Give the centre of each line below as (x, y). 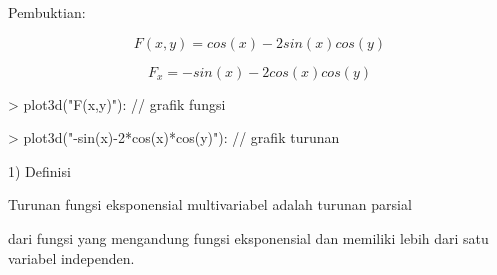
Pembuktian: (47, 12)
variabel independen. (71, 257)
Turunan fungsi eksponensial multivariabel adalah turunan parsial (210, 204)
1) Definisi (39, 170)
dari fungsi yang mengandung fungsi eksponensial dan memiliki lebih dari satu (248, 237)
